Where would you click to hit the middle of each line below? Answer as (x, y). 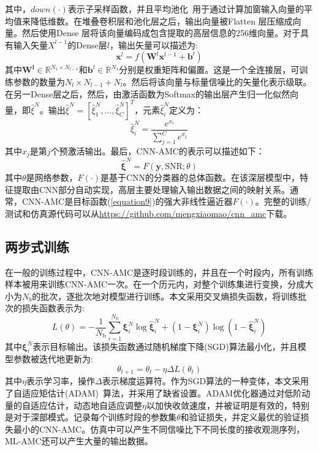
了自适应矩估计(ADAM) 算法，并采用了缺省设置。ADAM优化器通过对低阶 (153, 393)
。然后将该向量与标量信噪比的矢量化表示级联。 (217, 81)
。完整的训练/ (283, 201)
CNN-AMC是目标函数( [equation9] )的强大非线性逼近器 (127, 201)
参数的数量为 (39, 81)
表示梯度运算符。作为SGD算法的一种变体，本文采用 (206, 381)
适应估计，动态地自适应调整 (86, 405)
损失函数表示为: (53, 308)
